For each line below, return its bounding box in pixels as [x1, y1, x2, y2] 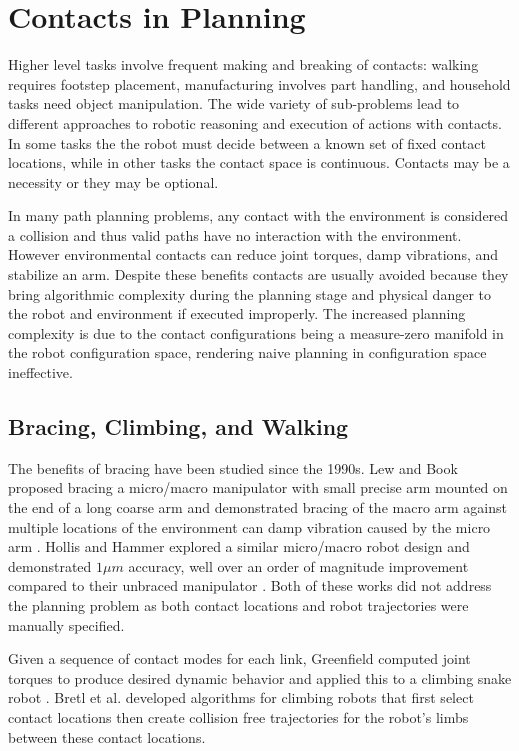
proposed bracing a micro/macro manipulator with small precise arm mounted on [8, 477, 508, 498]
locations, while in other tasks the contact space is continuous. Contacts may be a [8, 152, 510, 173]
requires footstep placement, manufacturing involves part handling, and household [8, 73, 511, 94]
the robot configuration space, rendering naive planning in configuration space [8, 342, 487, 363]
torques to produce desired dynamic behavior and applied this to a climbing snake [8, 667, 512, 688]
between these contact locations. [8, 726, 206, 747]
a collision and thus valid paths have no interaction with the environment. [8, 224, 462, 245]
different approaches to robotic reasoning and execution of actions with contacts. [8, 112, 502, 133]
